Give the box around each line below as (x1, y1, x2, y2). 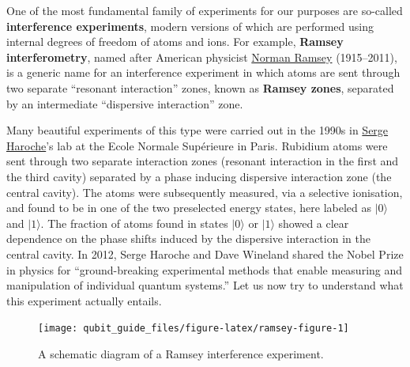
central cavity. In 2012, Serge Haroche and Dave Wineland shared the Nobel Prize (6, 245, 404, 262)
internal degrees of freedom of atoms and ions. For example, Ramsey (6, 33, 344, 50)
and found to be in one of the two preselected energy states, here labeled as (6, 199, 371, 216)
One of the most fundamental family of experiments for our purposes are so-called (6, 2, 403, 18)
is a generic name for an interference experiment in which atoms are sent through (6, 64, 401, 81)
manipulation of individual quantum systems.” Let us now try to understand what (6, 277, 404, 293)
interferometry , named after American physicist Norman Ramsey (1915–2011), (6, 48, 397, 65)
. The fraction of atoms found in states (40, 214, 228, 231)
